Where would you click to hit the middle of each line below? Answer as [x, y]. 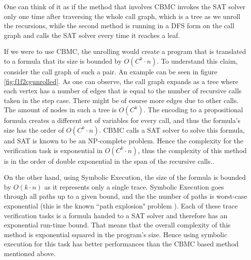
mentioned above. [30, 253]
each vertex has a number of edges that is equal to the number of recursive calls [123, 91]
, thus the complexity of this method [192, 150]
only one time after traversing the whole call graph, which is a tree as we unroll [122, 16]
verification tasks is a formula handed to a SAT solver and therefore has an [116, 215]
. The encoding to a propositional [193, 110]
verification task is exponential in [53, 150]
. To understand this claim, [197, 61]
